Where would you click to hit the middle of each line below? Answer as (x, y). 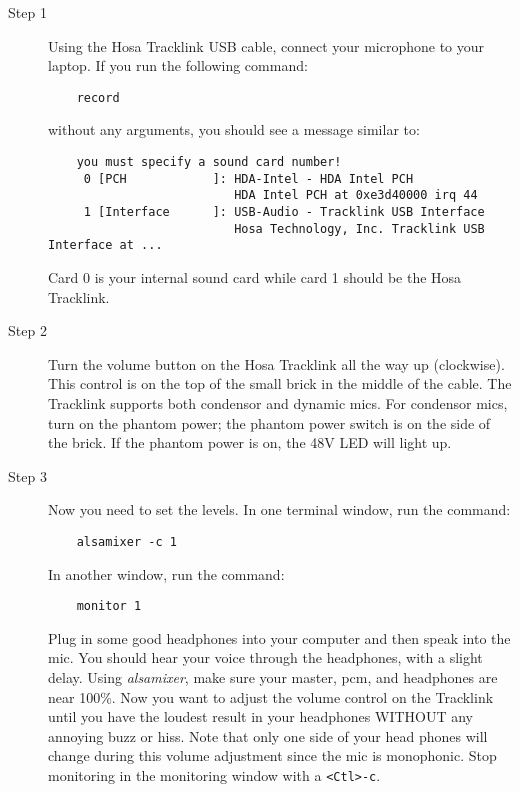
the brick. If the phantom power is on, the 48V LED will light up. (250, 442)
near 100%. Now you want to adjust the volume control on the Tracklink (271, 696)
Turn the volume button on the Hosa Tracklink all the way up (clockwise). (276, 363)
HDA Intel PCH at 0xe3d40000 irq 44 (356, 195)
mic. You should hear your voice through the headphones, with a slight (265, 657)
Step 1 (27, 12)
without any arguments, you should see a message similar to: (234, 129)
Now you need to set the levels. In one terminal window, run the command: (279, 509)
